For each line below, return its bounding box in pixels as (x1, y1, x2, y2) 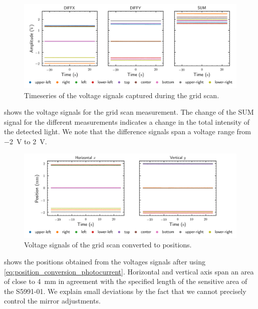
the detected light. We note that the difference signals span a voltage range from (4, 126, 251, 137)
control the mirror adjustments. (4, 295, 101, 306)
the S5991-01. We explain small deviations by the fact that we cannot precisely (4, 285, 246, 296)
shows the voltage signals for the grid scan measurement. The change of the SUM (4, 107, 254, 117)
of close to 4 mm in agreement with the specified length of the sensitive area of (4, 276, 247, 286)
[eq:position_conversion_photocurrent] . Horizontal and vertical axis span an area (4, 266, 254, 276)
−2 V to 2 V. (4, 136, 47, 147)
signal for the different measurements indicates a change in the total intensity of (4, 116, 250, 127)
